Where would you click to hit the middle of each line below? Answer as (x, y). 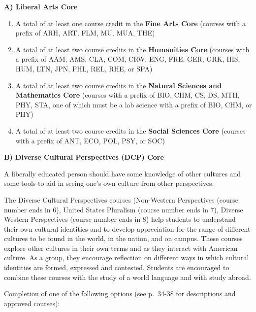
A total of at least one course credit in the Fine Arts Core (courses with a (131, 23)
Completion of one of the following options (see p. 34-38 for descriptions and (120, 294)
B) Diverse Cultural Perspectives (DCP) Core (84, 157)
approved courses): (32, 303)
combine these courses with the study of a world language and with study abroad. (128, 277)
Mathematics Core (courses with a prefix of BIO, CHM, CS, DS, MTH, (128, 95)
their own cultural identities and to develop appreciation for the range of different (127, 228)
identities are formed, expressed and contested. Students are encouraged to (117, 267)
